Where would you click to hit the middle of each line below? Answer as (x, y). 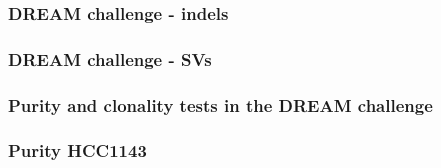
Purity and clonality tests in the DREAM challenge (220, 104)
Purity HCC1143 (77, 150)
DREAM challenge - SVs (110, 58)
